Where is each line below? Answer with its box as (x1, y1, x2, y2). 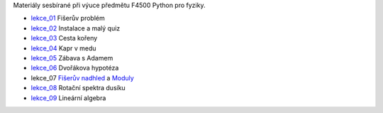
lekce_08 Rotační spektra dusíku (30, 84, 126, 92)
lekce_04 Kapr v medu (30, 43, 96, 53)
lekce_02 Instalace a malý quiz (30, 23, 121, 32)
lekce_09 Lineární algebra (30, 93, 106, 102)
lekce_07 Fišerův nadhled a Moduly (30, 73, 134, 82)
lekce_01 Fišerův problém (30, 14, 106, 23)
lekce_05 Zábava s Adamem (30, 53, 113, 62)
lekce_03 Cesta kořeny (30, 34, 98, 43)
